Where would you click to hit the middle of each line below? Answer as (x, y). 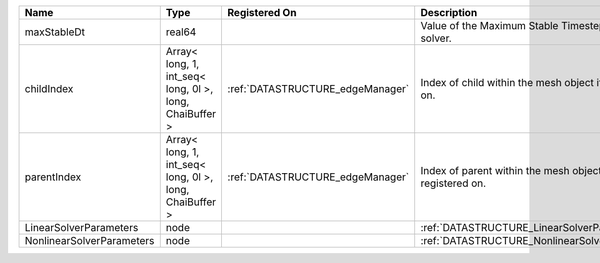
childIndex (49, 88)
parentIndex (53, 177)
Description (449, 12)
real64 (181, 32)
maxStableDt (54, 32)
